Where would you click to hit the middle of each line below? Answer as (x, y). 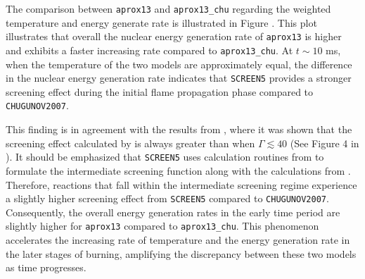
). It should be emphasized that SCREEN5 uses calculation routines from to (165, 157)
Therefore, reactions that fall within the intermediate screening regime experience (181, 184)
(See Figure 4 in (325, 143)
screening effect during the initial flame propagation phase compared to (160, 91)
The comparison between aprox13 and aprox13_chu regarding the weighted (168, 8)
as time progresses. (46, 267)
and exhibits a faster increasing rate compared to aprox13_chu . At (149, 50)
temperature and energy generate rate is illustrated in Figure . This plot (161, 22)
